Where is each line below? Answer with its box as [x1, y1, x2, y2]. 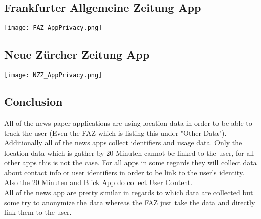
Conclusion [4, 94, 63, 109]
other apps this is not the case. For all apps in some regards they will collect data [4, 157, 257, 168]
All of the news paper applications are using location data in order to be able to [4, 117, 252, 128]
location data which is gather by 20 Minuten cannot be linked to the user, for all [4, 147, 254, 158]
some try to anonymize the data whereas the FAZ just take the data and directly [4, 197, 255, 207]
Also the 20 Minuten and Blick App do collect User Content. [4, 177, 193, 188]
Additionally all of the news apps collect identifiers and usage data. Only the [4, 137, 242, 148]
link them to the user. [4, 207, 72, 217]
